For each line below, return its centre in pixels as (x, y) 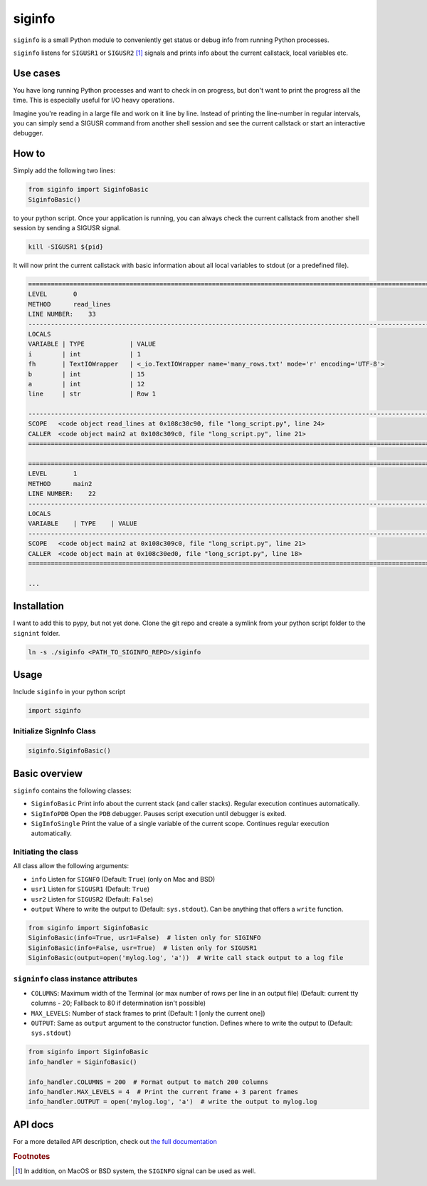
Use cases (37, 73)
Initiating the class (46, 852)
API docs (33, 1124)
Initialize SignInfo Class (54, 731)
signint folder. (37, 633)
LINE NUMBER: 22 (62, 494)
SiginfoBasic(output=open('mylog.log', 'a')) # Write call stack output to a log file (186, 958)
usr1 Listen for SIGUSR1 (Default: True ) (90, 889)
